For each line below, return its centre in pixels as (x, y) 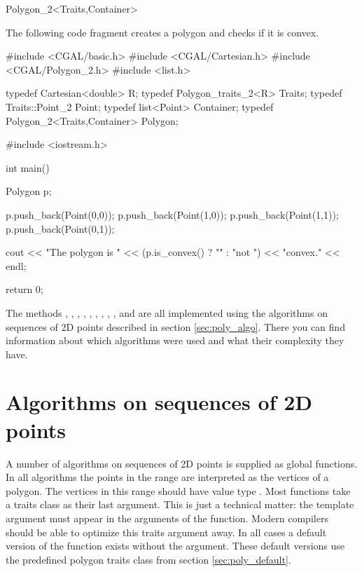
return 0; (25, 289)
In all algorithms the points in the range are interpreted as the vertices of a (167, 477)
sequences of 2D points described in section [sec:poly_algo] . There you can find (175, 326)
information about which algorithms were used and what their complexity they (175, 340)
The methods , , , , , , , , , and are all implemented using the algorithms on (167, 312)
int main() (28, 167)
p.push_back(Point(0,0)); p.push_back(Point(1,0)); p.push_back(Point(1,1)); (172, 214)
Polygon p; (29, 191)
